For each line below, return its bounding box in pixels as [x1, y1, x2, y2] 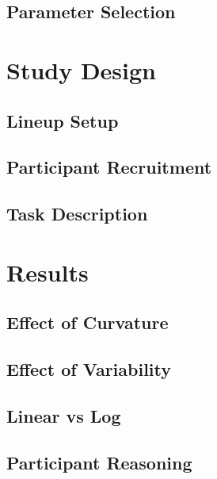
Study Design [6, 53, 157, 86]
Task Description [6, 201, 148, 226]
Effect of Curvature [6, 310, 169, 335]
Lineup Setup [6, 108, 119, 132]
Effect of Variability [6, 357, 172, 381]
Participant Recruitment [6, 155, 212, 179]
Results [6, 255, 89, 288]
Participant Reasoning [6, 450, 192, 474]
